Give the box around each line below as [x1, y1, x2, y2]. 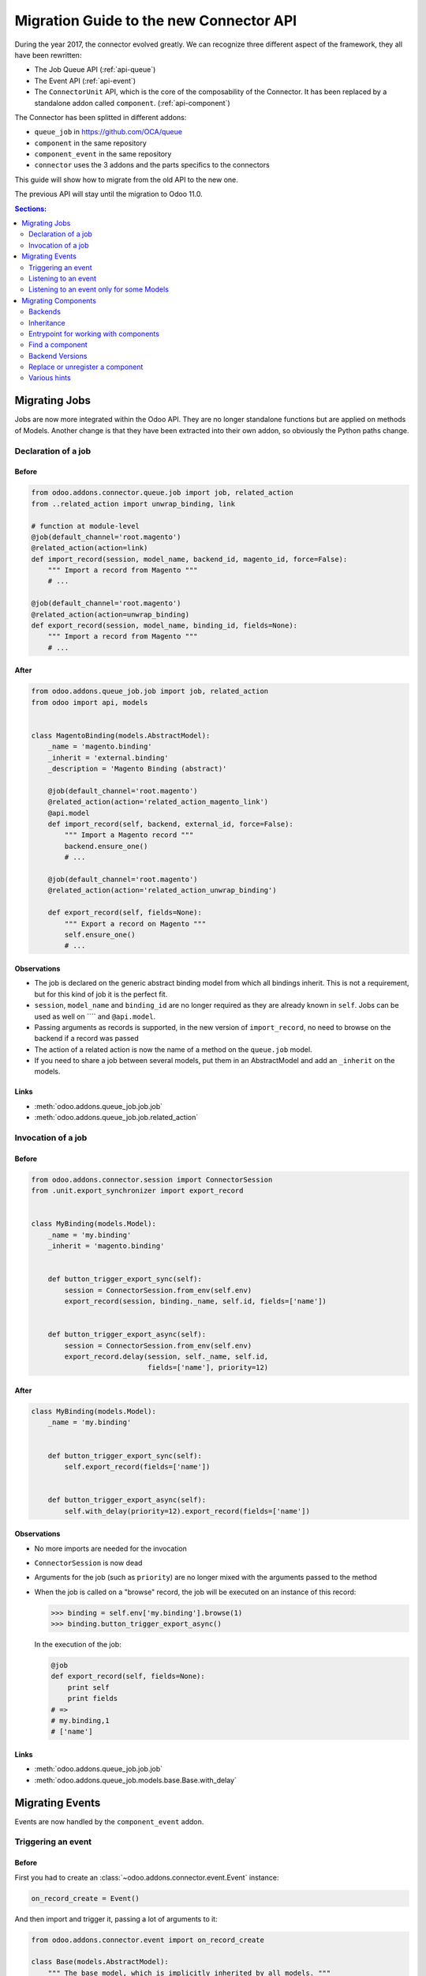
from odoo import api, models [31, 698, 148, 707]
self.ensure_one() [64, 930, 136, 939]
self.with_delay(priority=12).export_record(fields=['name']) [64, 1507, 311, 1515]
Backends [28, 307, 61, 316]
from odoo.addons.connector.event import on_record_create [31, 1935, 264, 1944]
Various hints [28, 373, 71, 383]
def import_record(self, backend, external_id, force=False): [47, 820, 293, 829]
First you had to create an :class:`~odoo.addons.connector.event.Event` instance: [14, 1872, 279, 1882]
